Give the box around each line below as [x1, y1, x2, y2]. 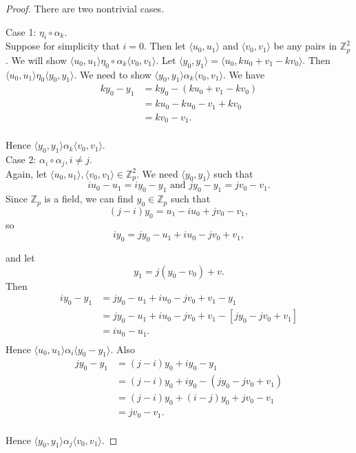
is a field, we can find [44, 191, 134, 206]
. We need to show [74, 67, 151, 81]
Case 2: [6, 152, 36, 167]
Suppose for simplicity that [6, 39, 120, 53]
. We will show [6, 52, 67, 67]
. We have [222, 67, 265, 81]
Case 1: [6, 24, 36, 39]
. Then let [144, 39, 186, 53]
